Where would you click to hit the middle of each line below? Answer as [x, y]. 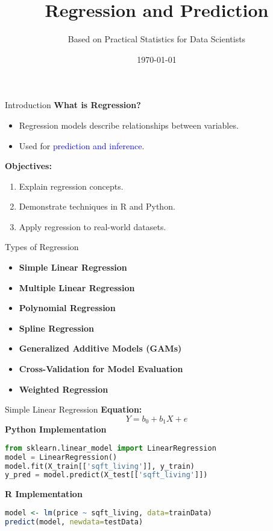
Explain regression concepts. [71, 186]
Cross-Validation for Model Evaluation [101, 369]
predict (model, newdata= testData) [74, 522]
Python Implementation [56, 429]
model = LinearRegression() [61, 457]
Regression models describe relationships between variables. [129, 125]
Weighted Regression [64, 389]
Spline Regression [57, 328]
